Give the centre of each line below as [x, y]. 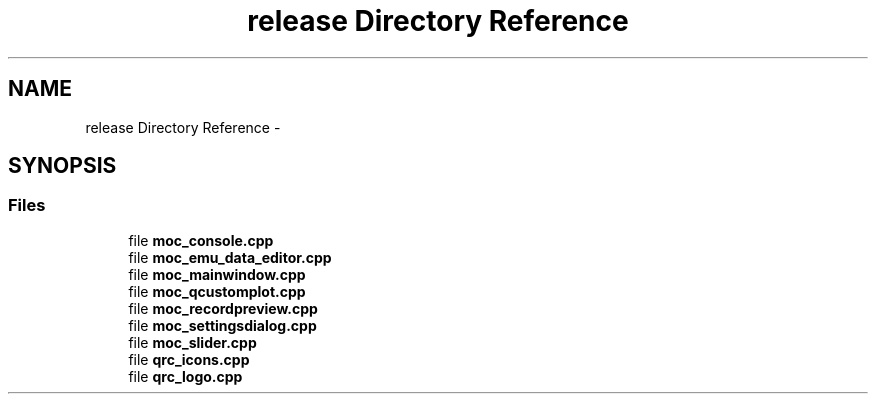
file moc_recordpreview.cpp [223, 308]
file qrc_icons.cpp [189, 359]
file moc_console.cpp [201, 240]
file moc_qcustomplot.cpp [217, 291]
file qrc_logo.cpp [185, 376]
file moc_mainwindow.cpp [217, 274]
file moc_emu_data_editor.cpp [230, 257]
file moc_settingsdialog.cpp [222, 325]
